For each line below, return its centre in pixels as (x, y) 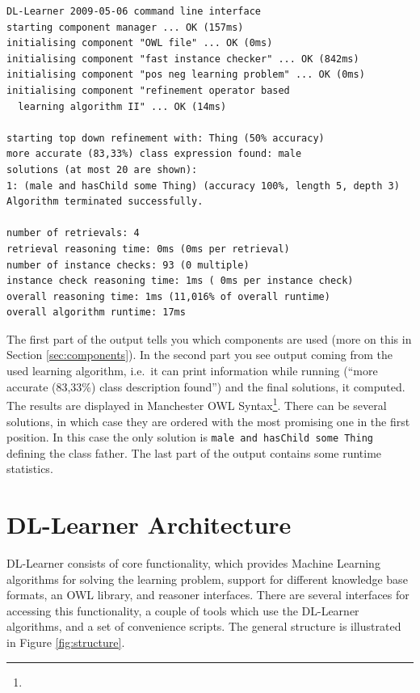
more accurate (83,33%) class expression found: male (154, 154)
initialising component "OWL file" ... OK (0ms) (140, 43)
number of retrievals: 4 (73, 233)
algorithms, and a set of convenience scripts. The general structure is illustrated (204, 626)
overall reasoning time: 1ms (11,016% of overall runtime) (168, 296)
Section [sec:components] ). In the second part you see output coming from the (199, 355)
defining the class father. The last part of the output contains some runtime (194, 452)
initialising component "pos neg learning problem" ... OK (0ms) (186, 75)
